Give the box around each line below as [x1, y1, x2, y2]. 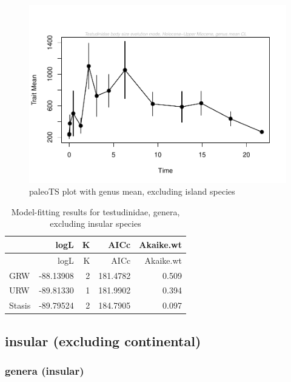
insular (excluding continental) [5, 331, 201, 350]
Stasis [9, 299, 31, 312]
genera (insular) [5, 363, 84, 378]
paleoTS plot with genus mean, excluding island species [29, 185, 235, 198]
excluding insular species [50, 217, 141, 230]
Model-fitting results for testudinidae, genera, [11, 205, 180, 218]
